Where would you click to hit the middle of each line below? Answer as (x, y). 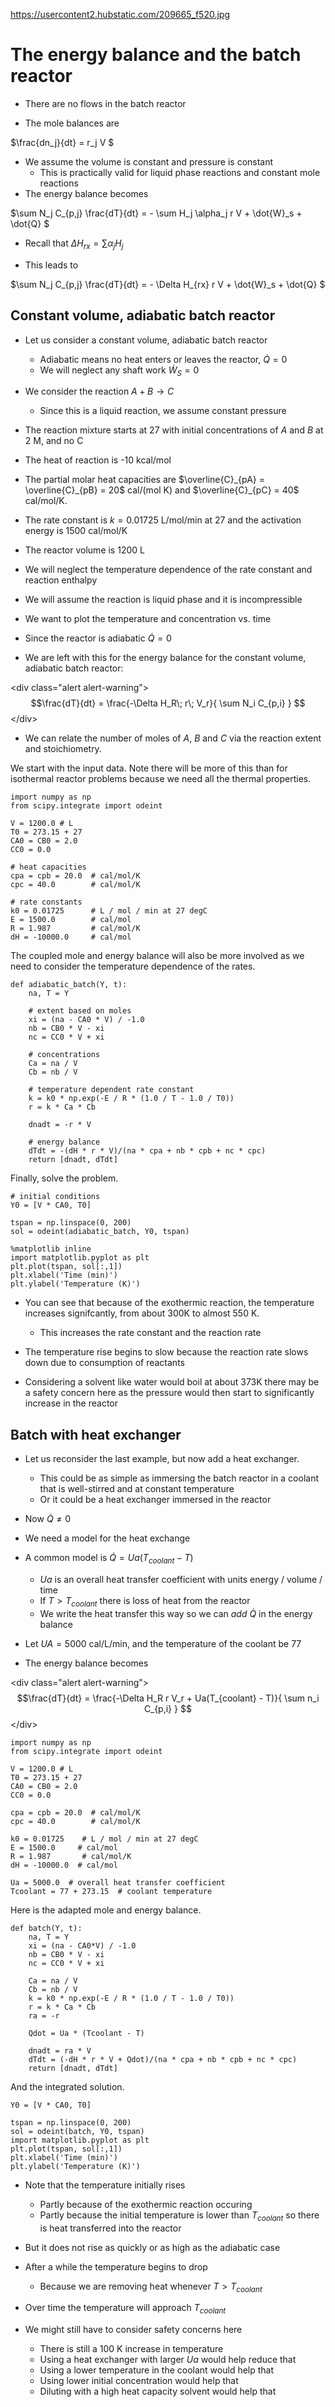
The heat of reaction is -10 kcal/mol (98, 460)
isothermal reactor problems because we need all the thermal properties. (161, 779)
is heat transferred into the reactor (110, 2228)
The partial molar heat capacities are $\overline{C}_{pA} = (144, 480)
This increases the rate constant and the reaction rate (150, 1333)
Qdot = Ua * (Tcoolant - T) (86, 2033)
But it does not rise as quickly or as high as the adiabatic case (152, 2247)
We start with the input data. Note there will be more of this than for (149, 768)
